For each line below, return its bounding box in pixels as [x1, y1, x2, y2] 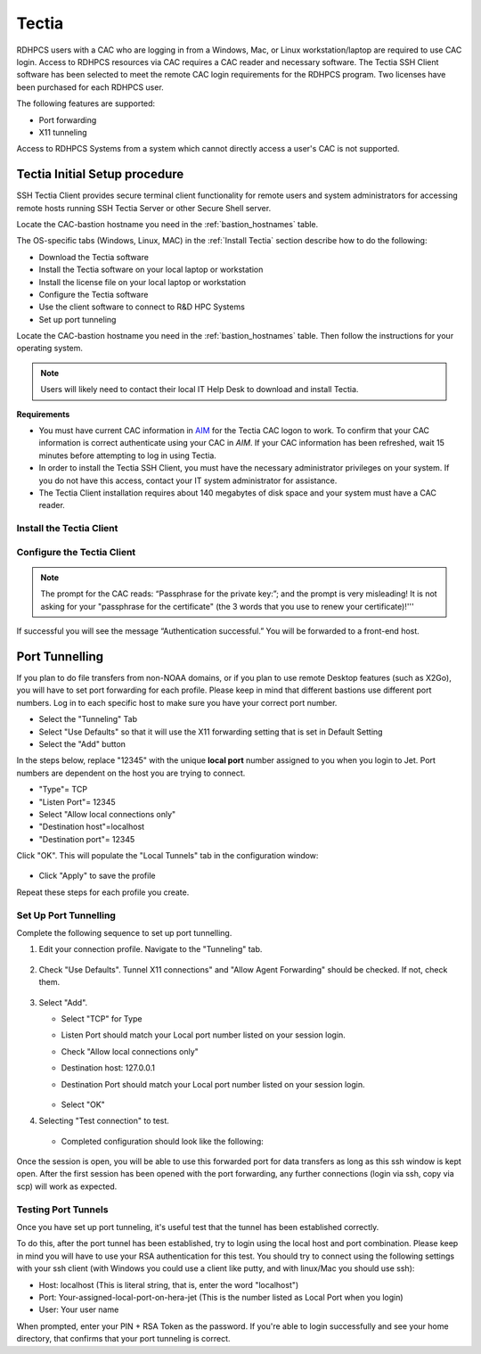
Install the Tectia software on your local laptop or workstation [38, 264, 264, 275]
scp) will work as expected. [16, 1181, 118, 1192]
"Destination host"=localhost [38, 821, 145, 833]
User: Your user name [38, 1304, 119, 1315]
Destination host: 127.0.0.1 [61, 1063, 156, 1073]
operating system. [16, 343, 84, 354]
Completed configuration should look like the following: [61, 1136, 265, 1146]
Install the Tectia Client [16, 522, 118, 535]
